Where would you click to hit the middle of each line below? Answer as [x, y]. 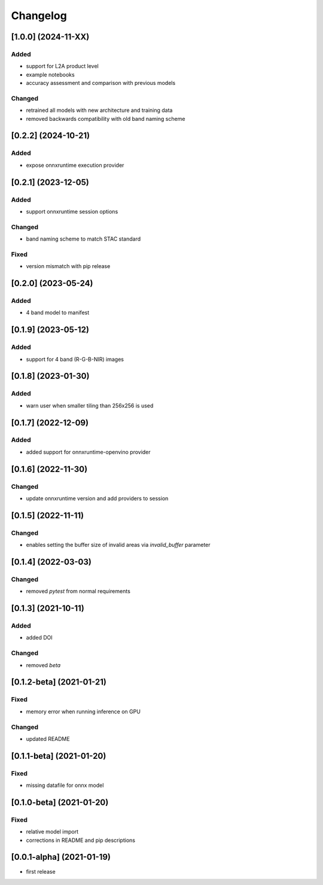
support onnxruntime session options [72, 211]
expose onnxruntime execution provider [75, 165]
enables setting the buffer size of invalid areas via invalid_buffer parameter [118, 545]
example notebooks [50, 74]
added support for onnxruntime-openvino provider [88, 452]
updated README [48, 738]
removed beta [43, 665]
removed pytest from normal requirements [78, 591]
